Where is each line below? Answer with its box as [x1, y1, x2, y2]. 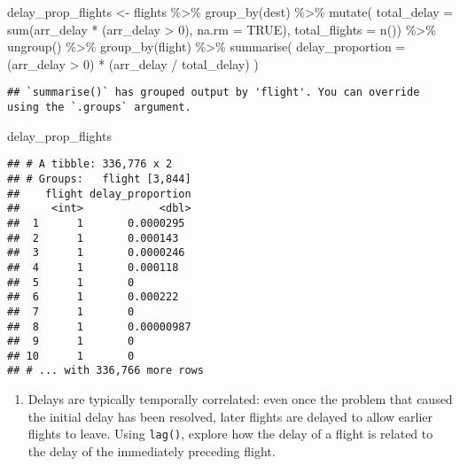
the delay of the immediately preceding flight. [27, 441, 276, 460]
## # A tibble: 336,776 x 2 [7, 158, 173, 171]
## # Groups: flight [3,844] [7, 172, 191, 185]
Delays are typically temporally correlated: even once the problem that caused [27, 390, 453, 408]
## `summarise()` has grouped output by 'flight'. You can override [7, 86, 420, 99]
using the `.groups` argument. [7, 101, 191, 114]
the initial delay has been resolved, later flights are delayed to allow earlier [27, 407, 433, 425]
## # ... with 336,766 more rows [7, 364, 204, 377]
